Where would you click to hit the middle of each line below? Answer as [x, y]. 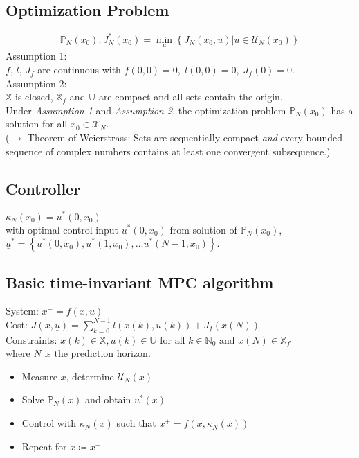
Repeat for [44, 446]
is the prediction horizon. [98, 353]
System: [22, 311]
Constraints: [31, 339]
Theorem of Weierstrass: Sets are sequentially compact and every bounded [185, 138]
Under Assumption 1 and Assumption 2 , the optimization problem [146, 110]
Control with [49, 423]
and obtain [108, 399]
